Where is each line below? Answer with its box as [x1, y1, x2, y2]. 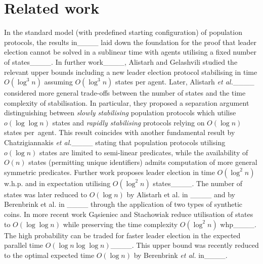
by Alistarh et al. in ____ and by [126, 189, 235, 199]
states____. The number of [153, 178, 243, 188]
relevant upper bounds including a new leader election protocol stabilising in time [4, 66, 257, 77]
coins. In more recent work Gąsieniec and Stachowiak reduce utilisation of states [4, 209, 253, 219]
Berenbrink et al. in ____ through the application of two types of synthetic [4, 199, 243, 209]
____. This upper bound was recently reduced [110, 240, 259, 250]
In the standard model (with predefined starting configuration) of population [4, 27, 242, 37]
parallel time [4, 240, 43, 250]
